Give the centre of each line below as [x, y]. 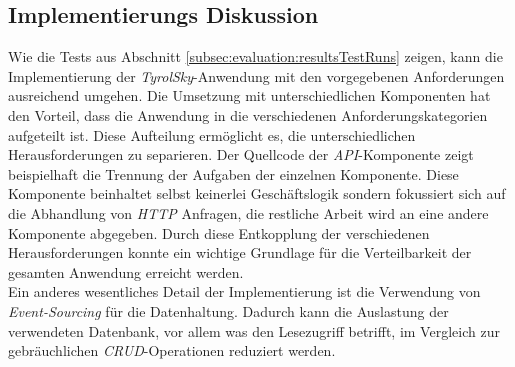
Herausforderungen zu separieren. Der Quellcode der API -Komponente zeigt [241, 154]
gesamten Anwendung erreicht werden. [126, 271]
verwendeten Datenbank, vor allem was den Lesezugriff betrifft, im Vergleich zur [254, 330]
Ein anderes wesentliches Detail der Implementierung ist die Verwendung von [244, 291]
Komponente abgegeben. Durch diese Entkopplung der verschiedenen [219, 232]
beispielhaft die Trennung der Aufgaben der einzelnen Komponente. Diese [233, 173]
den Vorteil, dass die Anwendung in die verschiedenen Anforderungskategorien [248, 114]
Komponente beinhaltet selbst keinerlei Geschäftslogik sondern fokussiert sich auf [257, 193]
